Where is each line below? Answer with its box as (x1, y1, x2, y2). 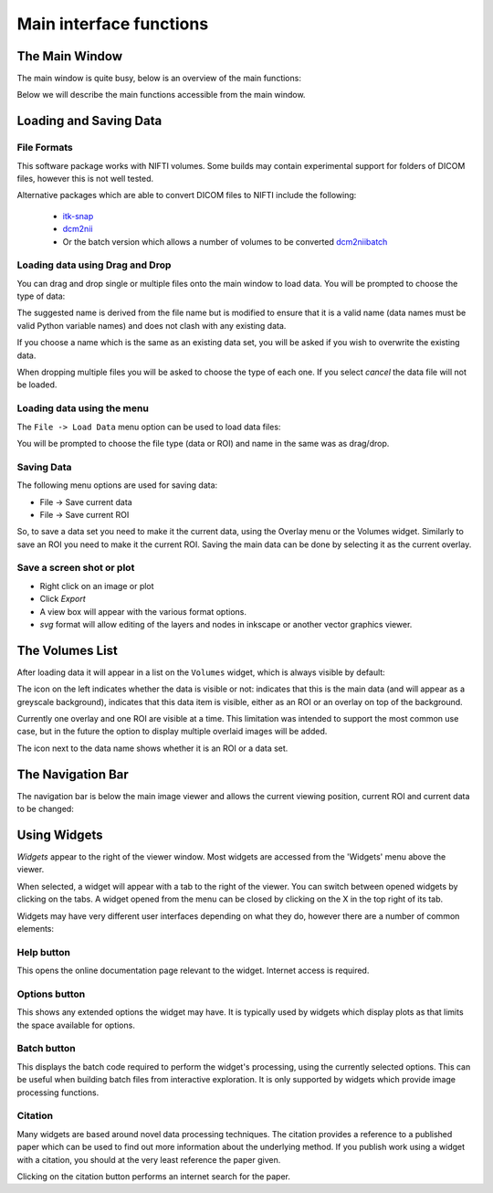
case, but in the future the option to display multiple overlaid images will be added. (16, 726, 328, 737)
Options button (16, 987, 86, 1000)
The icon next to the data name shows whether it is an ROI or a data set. (16, 743, 288, 754)
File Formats (16, 142, 73, 154)
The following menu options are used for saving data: (16, 480, 218, 491)
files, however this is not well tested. (16, 174, 154, 184)
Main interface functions (16, 14, 209, 34)
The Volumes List (16, 642, 119, 658)
